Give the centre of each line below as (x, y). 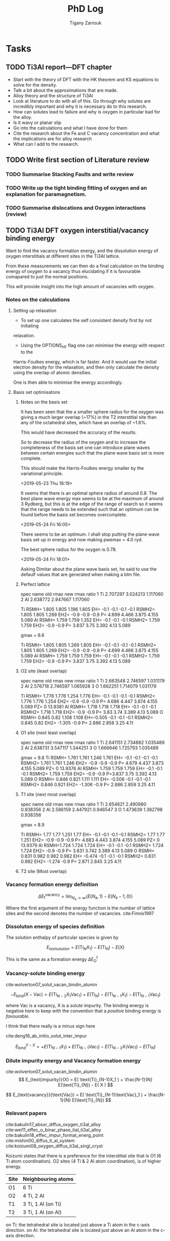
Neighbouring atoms (48, 1179)
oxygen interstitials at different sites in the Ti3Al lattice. (63, 256)
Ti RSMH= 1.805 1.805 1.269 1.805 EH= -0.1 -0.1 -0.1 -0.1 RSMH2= (88, 645)
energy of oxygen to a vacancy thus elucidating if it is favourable (73, 271)
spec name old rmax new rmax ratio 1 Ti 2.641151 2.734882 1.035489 (93, 742)
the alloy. (23, 117)
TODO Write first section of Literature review (78, 160)
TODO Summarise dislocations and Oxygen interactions (76, 208)
